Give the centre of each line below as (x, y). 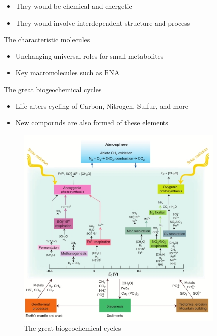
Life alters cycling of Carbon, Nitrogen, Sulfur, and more (102, 106)
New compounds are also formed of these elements (92, 122)
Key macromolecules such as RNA (68, 72)
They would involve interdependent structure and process (103, 23)
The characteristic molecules (47, 39)
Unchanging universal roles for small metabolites (89, 56)
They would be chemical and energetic (74, 6)
